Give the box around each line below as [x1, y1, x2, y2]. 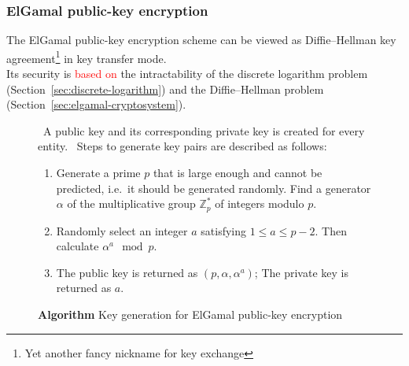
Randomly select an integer [56, 222, 188, 238]
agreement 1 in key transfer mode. [6, 47, 167, 66]
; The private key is [254, 264, 348, 280]
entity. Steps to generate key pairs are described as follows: [38, 138, 327, 154]
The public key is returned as [56, 264, 198, 280]
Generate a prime [56, 165, 141, 181]
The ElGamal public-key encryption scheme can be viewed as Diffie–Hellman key [6, 31, 396, 48]
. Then [315, 222, 347, 238]
